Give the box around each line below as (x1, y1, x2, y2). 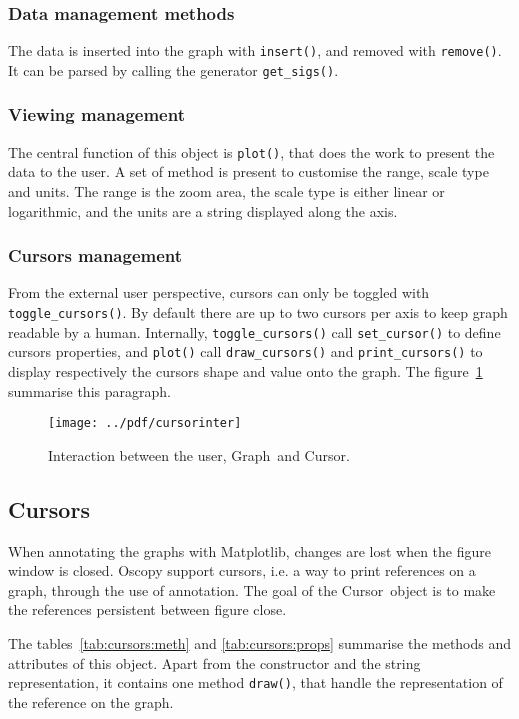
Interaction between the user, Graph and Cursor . (48, 444, 350, 465)
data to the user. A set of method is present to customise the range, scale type (8, 161, 489, 182)
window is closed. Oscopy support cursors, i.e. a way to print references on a (8, 560, 476, 581)
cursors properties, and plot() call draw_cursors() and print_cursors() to (8, 341, 483, 362)
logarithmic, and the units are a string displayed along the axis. (8, 200, 398, 221)
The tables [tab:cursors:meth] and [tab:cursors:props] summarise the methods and (8, 632, 512, 653)
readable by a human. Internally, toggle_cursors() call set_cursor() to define (8, 321, 501, 342)
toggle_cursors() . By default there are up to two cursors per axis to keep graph (8, 302, 508, 322)
